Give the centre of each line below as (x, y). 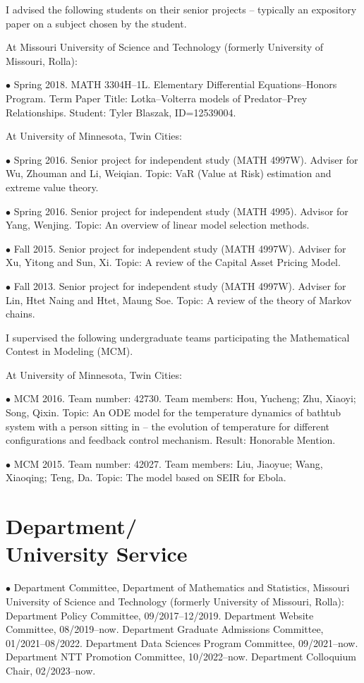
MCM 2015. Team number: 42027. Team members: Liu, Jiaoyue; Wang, (168, 463)
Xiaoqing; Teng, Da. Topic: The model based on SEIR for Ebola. (146, 477)
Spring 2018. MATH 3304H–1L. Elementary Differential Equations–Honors (175, 84)
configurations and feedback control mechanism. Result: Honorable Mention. (171, 440)
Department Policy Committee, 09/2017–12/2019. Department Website (160, 615)
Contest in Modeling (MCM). (69, 351)
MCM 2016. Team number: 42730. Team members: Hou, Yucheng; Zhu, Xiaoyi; (185, 398)
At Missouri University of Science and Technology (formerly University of (165, 47)
